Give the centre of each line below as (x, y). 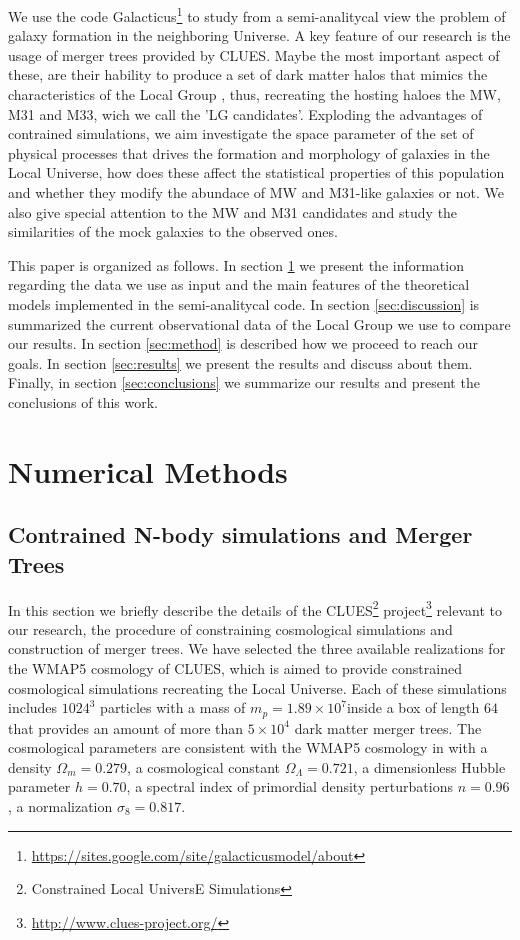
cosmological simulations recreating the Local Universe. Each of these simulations (257, 687)
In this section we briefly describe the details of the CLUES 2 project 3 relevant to (255, 608)
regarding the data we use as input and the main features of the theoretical (239, 284)
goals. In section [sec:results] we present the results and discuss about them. (240, 362)
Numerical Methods (148, 470)
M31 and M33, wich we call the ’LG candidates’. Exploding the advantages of (245, 113)
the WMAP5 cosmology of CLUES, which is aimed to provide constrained (235, 667)
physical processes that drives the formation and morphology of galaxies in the (249, 152)
